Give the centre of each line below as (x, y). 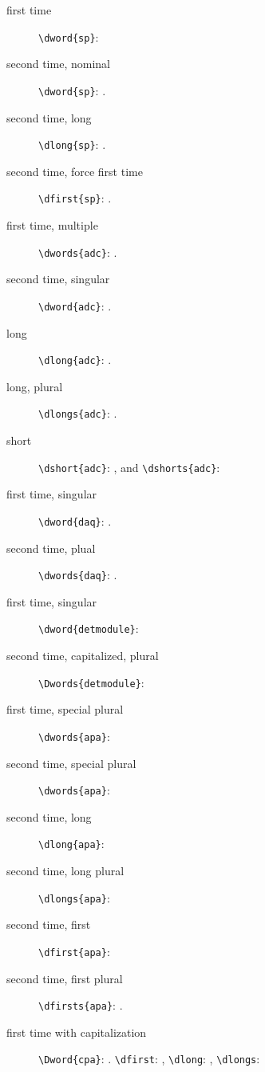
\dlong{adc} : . (75, 360)
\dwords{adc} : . (78, 252)
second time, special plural (71, 763)
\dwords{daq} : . (78, 575)
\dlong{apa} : (71, 844)
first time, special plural (65, 709)
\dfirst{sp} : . (75, 198)
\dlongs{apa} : (74, 897)
